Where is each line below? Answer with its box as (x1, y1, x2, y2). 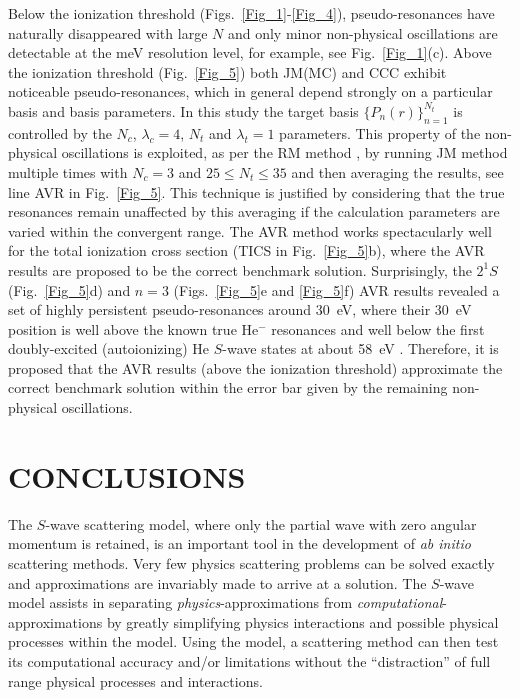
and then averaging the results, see (291, 161, 504, 182)
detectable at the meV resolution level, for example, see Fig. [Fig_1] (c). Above (8, 42, 492, 63)
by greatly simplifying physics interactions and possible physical (106, 611, 499, 632)
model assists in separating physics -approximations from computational (8, 592, 443, 613)
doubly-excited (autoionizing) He (8, 338, 210, 359)
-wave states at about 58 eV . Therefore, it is (222, 338, 499, 359)
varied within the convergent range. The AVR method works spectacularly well (8, 220, 492, 241)
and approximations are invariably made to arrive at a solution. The (8, 572, 427, 593)
